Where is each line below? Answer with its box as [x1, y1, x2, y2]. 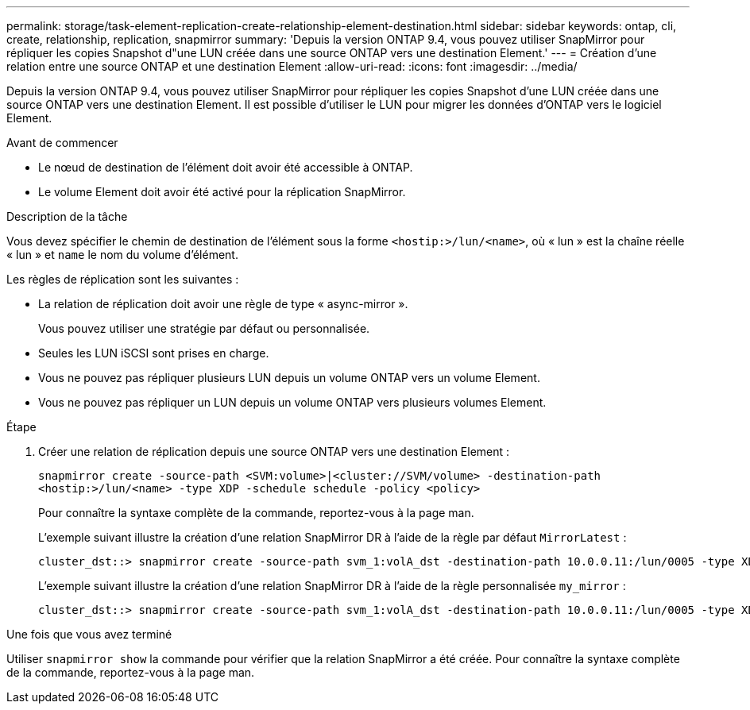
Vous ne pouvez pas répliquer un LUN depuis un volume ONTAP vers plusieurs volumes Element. [38, 396, 547, 409]
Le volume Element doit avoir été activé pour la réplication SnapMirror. [38, 185, 406, 199]
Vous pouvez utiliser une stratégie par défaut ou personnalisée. [38, 322, 370, 335]
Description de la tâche [6, 210, 128, 223]
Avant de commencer [6, 136, 118, 149]
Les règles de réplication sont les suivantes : [6, 272, 239, 286]
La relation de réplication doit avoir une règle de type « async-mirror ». [38, 297, 408, 311]
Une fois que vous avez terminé [6, 627, 172, 641]
